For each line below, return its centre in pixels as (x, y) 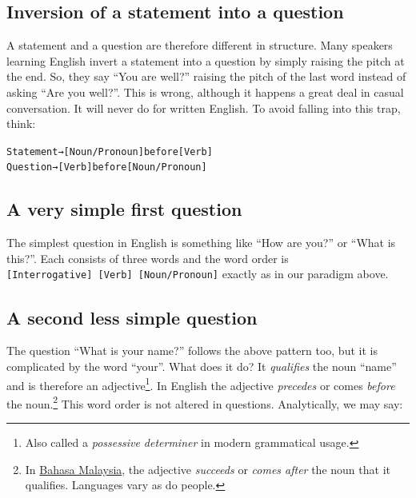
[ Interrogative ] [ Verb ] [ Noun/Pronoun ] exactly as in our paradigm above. (198, 274)
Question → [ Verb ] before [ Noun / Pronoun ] (107, 167)
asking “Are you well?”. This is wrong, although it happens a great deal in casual (205, 92)
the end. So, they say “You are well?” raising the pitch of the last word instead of (206, 76)
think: (21, 124)
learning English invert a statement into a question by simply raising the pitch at (206, 60)
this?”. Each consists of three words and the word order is (148, 258)
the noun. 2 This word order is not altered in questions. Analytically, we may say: (205, 402)
